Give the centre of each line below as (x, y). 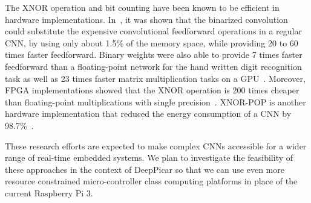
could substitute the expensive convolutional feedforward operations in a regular (153, 31)
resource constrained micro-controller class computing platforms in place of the (151, 181)
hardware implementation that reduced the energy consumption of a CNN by (148, 114)
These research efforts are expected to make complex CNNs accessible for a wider (156, 145)
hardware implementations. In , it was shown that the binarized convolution (146, 19)
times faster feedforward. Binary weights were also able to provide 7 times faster (154, 55)
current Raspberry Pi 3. (49, 192)
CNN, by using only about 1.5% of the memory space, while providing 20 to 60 (152, 42)
